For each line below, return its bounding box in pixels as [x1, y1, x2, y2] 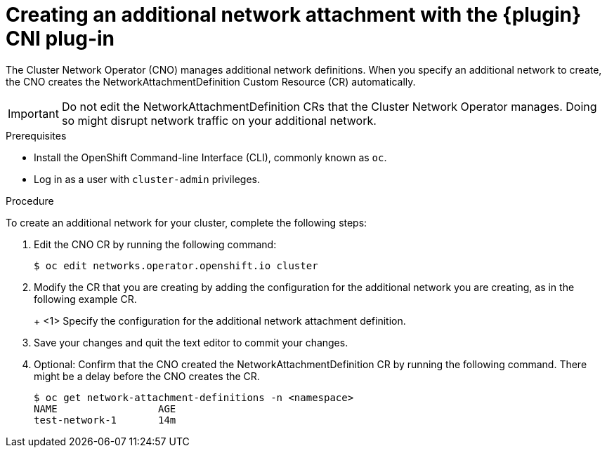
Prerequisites [6, 129, 67, 142]
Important [8, 106, 59, 121]
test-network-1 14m [34, 414, 176, 426]
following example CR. [34, 292, 137, 305]
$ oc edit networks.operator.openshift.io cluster [34, 259, 318, 271]
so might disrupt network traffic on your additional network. [61, 113, 377, 128]
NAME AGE [34, 403, 176, 414]
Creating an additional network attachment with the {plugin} [6, 3, 582, 27]
